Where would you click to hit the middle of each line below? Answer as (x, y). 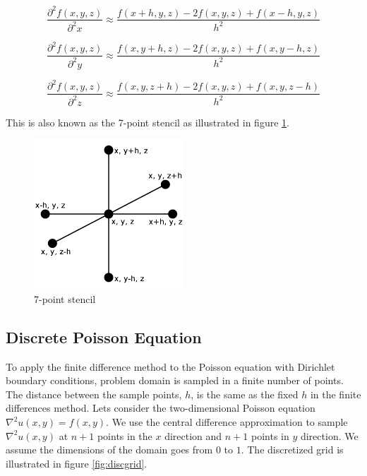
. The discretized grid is (292, 450)
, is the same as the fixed (245, 394)
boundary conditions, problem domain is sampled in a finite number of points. (175, 380)
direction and (193, 435)
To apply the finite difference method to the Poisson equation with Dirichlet (170, 366)
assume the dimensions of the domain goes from (109, 450)
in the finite (336, 394)
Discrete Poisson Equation (104, 337)
